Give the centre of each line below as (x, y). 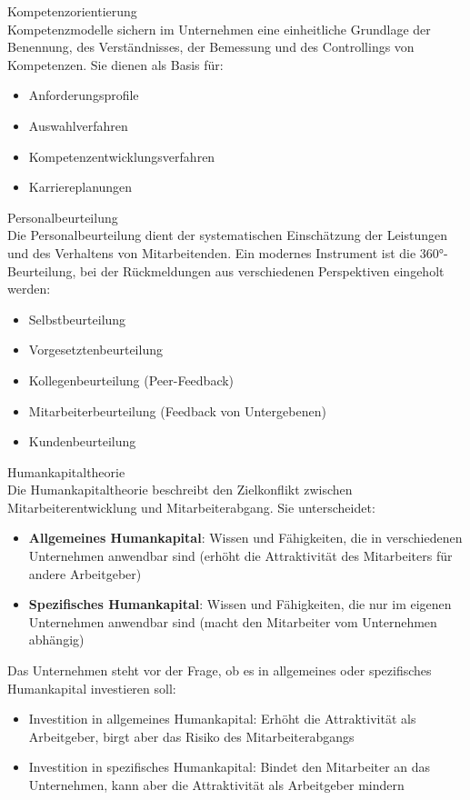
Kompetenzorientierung (72, 11)
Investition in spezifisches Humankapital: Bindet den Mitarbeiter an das (230, 767)
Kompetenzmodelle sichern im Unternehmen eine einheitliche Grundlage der (219, 29)
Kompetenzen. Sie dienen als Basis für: (115, 64)
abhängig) (56, 640)
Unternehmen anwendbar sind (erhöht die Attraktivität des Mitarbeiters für (240, 556)
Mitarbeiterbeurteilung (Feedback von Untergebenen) (177, 410)
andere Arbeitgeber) (85, 573)
